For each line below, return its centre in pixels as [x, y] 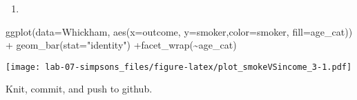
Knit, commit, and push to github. [79, 89]
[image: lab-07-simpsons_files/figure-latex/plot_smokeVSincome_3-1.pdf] [179, 67]
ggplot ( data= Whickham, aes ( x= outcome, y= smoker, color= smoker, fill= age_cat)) [179, 31]
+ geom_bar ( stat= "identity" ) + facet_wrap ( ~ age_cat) [121, 45]
